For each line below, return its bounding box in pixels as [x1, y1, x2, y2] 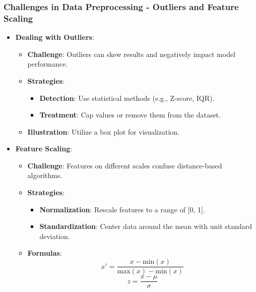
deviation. [39, 230, 70, 241]
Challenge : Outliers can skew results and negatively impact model [27, 48, 236, 59]
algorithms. [27, 170, 62, 181]
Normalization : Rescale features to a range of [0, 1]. [39, 204, 205, 214]
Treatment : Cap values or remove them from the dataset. [39, 109, 221, 120]
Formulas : [27, 248, 62, 258]
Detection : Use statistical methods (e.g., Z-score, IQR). [39, 92, 215, 103]
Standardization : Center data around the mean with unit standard [39, 221, 252, 231]
